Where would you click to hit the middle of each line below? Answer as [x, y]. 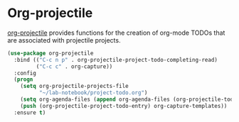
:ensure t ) [30, 112]
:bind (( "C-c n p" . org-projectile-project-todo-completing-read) [116, 60]
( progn [23, 79]
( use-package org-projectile [51, 53]
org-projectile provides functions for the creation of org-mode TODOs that [116, 33]
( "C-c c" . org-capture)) [74, 66]
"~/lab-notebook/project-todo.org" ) [93, 93]
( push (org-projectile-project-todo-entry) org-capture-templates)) [124, 106]
